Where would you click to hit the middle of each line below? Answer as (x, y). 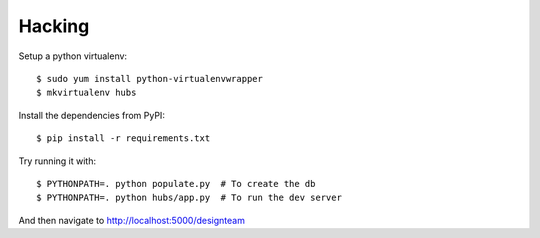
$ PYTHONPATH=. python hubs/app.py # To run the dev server (189, 198)
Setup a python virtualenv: (73, 56)
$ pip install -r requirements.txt (123, 138)
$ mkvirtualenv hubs (86, 93)
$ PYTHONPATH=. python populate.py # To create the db (176, 183)
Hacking (54, 26)
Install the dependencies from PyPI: (91, 115)
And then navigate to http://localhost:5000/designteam (131, 220)
